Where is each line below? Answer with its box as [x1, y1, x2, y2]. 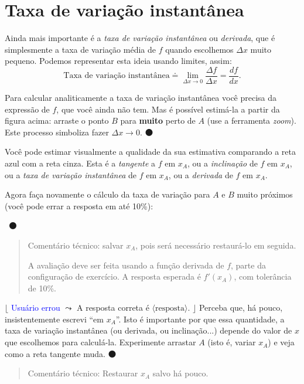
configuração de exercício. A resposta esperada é [28, 270, 201, 283]
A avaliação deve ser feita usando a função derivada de [28, 259, 224, 271]
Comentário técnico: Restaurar [28, 367, 138, 379]
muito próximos [237, 188, 293, 201]
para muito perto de [120, 114, 196, 127]
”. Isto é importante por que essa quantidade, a [115, 312, 285, 325]
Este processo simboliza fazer [5, 125, 109, 138]
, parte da [231, 259, 266, 271]
